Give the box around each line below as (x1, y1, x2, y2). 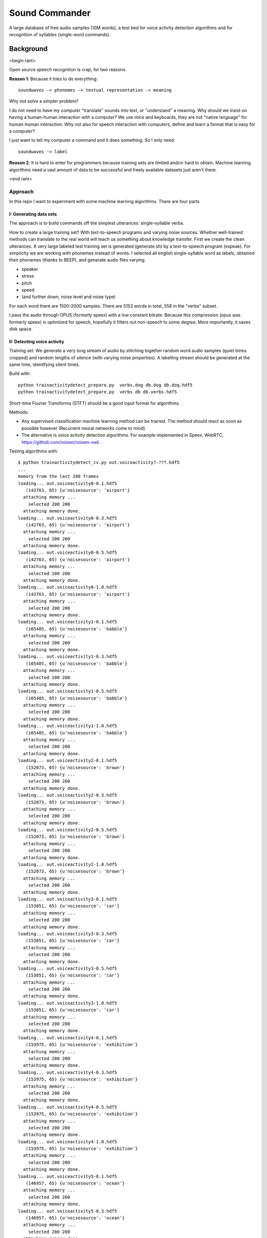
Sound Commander (9, 7, 91, 18)
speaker (21, 266, 38, 272)
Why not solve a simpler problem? (9, 98, 79, 104)
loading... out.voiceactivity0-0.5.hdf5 (18, 550, 117, 556)
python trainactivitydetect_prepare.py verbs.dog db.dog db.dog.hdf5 (18, 382, 193, 388)
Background (9, 45, 48, 53)
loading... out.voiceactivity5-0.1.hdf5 (18, 1174, 117, 1179)
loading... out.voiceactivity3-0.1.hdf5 (18, 896, 117, 902)
